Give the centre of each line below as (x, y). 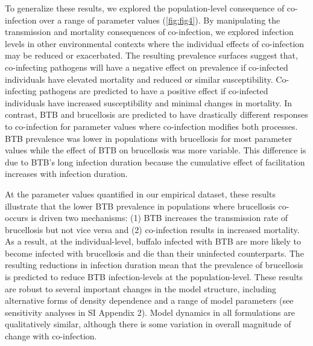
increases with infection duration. (66, 174)
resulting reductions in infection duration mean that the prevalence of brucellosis (154, 265)
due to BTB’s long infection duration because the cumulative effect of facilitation (155, 162)
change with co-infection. (51, 336)
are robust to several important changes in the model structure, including (141, 288)
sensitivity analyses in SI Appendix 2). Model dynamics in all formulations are (150, 312)
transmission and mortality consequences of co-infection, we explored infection (149, 32)
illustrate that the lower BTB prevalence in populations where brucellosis (140, 206)
